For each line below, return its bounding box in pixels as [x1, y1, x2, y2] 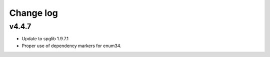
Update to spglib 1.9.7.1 [21, 36, 69, 42]
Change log [9, 7, 58, 18]
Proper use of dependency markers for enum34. [21, 43, 122, 49]
